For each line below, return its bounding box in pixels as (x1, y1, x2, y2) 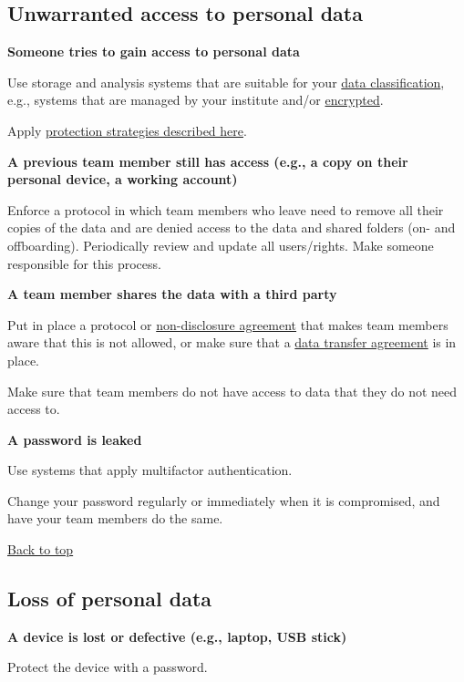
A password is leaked (7, 429, 142, 449)
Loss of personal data (7, 584, 212, 613)
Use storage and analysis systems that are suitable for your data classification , (7, 72, 445, 91)
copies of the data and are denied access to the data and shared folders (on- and (7, 218, 456, 237)
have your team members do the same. (7, 509, 223, 528)
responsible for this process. (7, 253, 161, 273)
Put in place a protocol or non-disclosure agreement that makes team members (7, 315, 449, 334)
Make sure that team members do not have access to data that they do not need (7, 381, 458, 400)
